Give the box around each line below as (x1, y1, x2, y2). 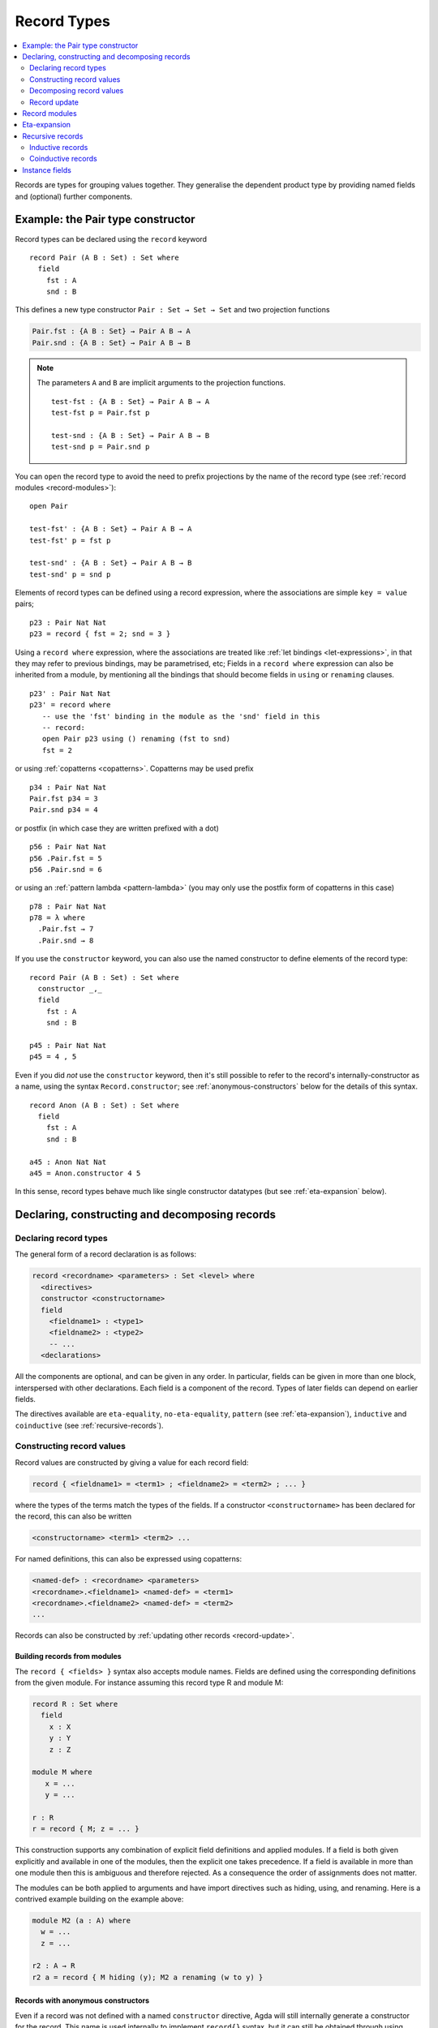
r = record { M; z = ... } (32, 1824, 140, 1833)
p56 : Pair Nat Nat (29, 842, 107, 852)
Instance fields (22, 165, 72, 174)
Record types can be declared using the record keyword (15, 234, 207, 243)
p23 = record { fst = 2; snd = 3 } (29, 629, 171, 638)
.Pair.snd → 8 (37, 935, 94, 945)
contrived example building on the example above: (15, 1894, 184, 1904)
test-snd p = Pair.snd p (51, 442, 150, 452)
